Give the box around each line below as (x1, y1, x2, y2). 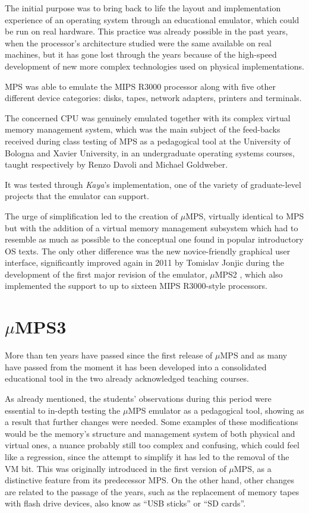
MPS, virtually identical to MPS (185, 209, 304, 222)
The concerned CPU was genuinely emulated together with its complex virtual (5, 111, 291, 124)
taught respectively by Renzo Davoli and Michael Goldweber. (5, 158, 228, 171)
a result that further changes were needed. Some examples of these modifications (5, 416, 298, 428)
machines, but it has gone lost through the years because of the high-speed (5, 48, 277, 61)
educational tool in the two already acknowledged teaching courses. (5, 372, 249, 385)
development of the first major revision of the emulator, (5, 267, 207, 280)
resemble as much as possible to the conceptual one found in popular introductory (5, 233, 304, 246)
